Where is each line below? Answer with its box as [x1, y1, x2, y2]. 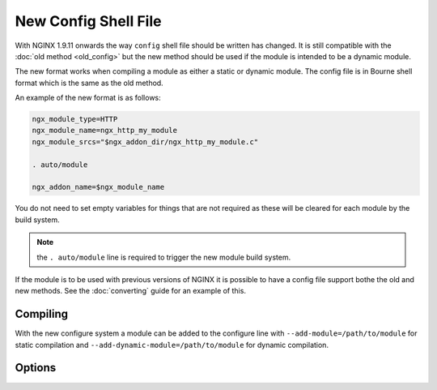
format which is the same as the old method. [15, 78, 163, 88]
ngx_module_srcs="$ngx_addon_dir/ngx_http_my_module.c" [32, 137, 259, 146]
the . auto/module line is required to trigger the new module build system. [36, 252, 291, 262]
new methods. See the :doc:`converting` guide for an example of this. [15, 286, 247, 296]
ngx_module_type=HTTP [32, 114, 118, 124]
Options [15, 361, 57, 375]
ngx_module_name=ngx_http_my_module [32, 126, 178, 135]
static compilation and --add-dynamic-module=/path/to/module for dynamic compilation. [15, 340, 329, 349]
